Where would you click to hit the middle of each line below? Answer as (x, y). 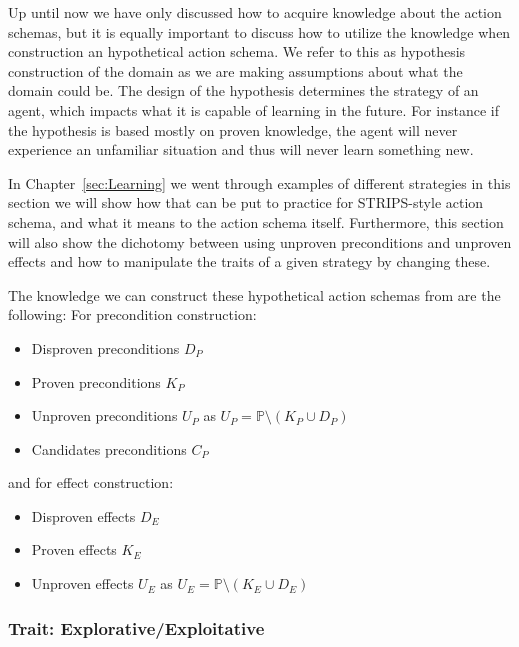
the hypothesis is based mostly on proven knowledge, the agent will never (233, 129)
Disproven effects (83, 515)
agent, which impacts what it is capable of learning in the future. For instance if (253, 109)
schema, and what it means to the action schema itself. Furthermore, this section (256, 221)
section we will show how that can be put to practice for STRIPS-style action (246, 202)
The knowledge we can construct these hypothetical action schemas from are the (254, 294)
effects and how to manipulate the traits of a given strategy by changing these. (249, 261)
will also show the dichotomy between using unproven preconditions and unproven (260, 241)
